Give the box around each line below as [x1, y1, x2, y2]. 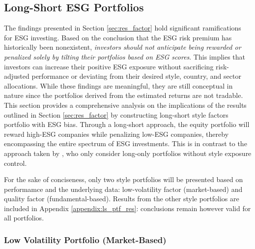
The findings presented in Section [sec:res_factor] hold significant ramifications [4, 23, 241, 33]
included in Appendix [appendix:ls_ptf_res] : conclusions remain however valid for [4, 203, 251, 213]
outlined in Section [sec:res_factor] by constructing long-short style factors [4, 109, 228, 120]
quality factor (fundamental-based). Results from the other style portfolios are [4, 193, 239, 204]
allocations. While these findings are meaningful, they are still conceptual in [4, 80, 233, 91]
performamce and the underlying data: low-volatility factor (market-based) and [4, 184, 243, 194]
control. [4, 157, 27, 168]
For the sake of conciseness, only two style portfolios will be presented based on [4, 174, 243, 185]
